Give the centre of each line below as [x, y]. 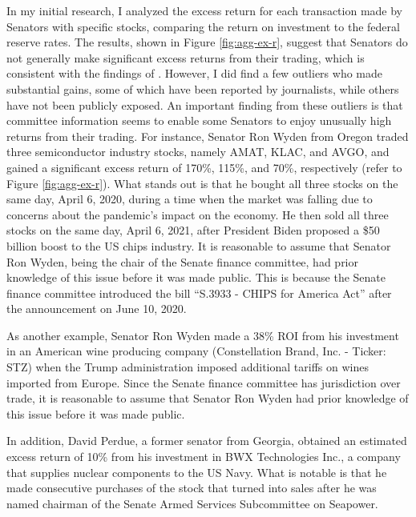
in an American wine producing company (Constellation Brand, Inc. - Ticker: [196, 351]
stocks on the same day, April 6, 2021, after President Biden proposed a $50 [193, 230]
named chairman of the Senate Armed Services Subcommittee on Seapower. [192, 503]
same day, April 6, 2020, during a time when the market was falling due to [190, 199]
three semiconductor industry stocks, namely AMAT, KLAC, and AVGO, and [198, 152]
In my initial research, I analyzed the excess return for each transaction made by [205, 10]
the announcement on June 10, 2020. [97, 309]
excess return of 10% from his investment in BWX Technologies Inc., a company [204, 457]
